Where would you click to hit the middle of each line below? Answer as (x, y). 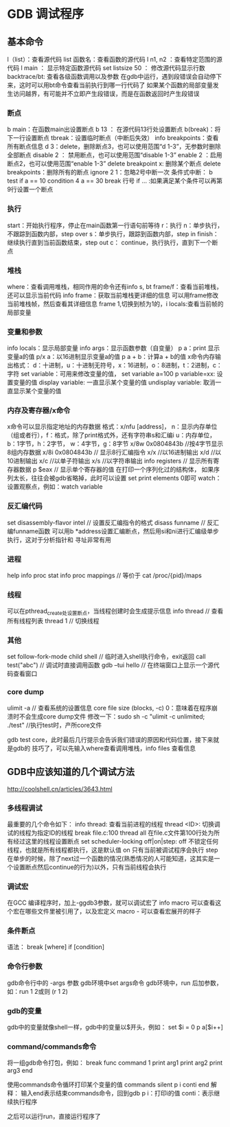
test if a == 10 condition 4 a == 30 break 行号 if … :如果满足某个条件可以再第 (115, 181)
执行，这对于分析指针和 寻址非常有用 (59, 539)
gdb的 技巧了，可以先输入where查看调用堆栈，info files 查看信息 (104, 748)
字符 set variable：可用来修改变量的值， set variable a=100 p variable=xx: (111, 374)
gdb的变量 (25, 1011)
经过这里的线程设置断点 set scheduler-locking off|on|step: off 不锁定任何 (115, 841)
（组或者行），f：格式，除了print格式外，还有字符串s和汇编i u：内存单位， (112, 435)
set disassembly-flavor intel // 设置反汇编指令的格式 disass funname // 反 (110, 522)
